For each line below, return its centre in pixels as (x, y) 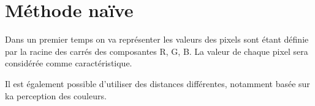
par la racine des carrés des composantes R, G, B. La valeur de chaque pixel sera (157, 51)
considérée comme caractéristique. (69, 63)
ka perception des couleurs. (56, 95)
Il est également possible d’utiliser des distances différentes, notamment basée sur (157, 83)
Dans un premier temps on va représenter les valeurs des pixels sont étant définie (157, 39)
